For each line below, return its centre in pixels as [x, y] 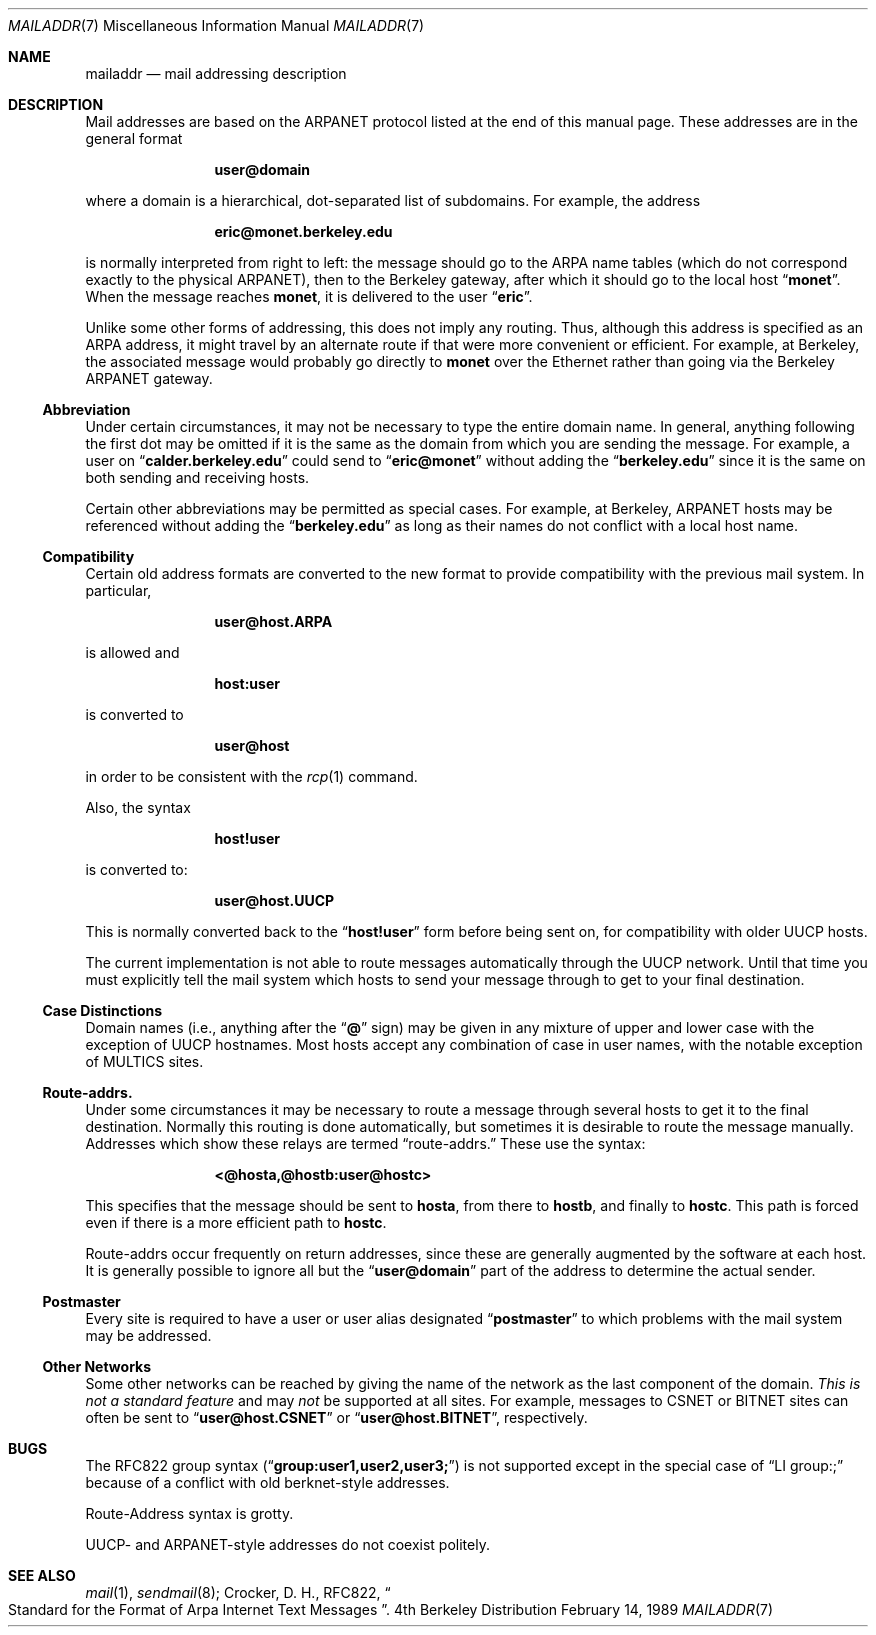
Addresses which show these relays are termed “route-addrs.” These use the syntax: [365, 1143]
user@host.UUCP [274, 900]
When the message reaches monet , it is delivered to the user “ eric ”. [309, 296]
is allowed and [132, 652]
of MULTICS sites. [144, 1061]
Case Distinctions [102, 1010]
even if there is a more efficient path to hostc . [236, 1222]
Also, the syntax [138, 807]
